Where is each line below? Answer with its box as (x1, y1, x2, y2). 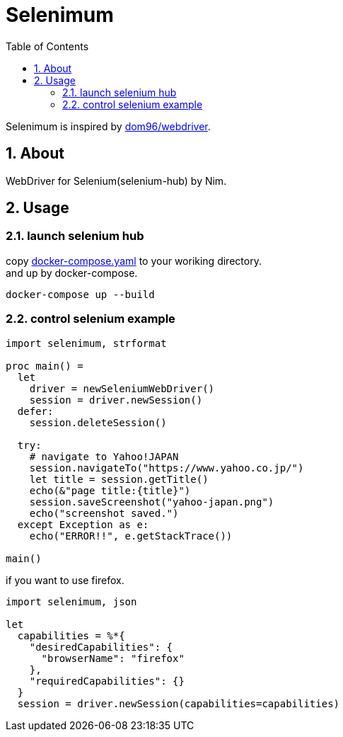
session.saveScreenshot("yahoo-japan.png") (29, 496, 274, 508)
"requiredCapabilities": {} (29, 675, 185, 687)
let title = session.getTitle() (29, 473, 209, 485)
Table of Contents (6, 40, 89, 52)
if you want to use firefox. (6, 573, 124, 586)
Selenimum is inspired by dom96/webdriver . (6, 120, 211, 132)
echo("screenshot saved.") (29, 507, 179, 519)
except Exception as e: (17, 518, 149, 530)
